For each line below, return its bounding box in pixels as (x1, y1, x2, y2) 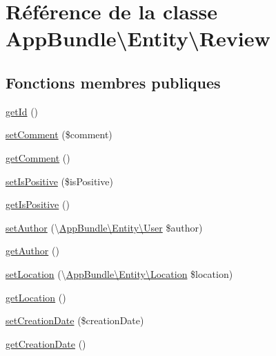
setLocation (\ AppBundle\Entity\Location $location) (6, 266, 233, 281)
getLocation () (6, 290, 66, 304)
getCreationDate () (6, 336, 86, 350)
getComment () (6, 150, 70, 165)
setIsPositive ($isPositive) (6, 174, 113, 188)
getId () (6, 104, 39, 118)
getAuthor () (6, 243, 59, 258)
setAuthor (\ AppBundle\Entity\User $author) (6, 220, 203, 234)
